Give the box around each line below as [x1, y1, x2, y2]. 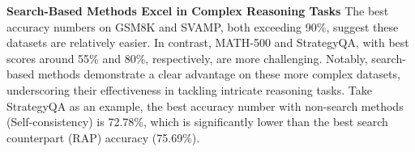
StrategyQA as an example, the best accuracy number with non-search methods [6, 97, 404, 114]
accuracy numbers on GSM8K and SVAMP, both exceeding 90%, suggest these [6, 18, 399, 35]
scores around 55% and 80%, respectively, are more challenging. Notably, [6, 49, 368, 66]
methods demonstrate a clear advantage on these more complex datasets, [37, 65, 400, 82]
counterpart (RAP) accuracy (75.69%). [6, 129, 200, 146]
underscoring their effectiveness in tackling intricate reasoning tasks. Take [6, 81, 372, 98]
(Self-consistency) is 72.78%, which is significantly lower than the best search [6, 113, 388, 130]
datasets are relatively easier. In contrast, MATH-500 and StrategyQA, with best [6, 34, 409, 51]
